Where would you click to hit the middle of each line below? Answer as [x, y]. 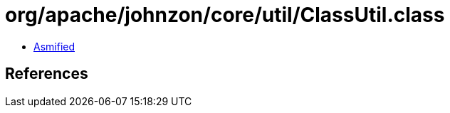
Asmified [54, 46]
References [47, 74]
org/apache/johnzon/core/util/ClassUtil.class [225, 15]
